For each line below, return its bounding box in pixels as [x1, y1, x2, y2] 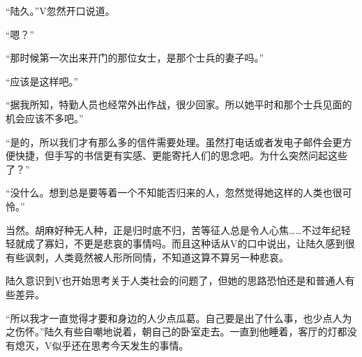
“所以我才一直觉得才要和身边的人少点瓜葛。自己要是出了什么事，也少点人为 [6, 310, 352, 325]
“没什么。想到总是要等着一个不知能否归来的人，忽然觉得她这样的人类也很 [6, 185, 342, 200]
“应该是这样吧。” [6, 73, 79, 88]
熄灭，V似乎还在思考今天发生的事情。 [15, 337, 189, 352]
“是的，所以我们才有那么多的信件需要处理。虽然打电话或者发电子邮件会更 [6, 134, 342, 149]
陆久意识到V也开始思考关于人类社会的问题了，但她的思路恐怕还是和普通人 [6, 273, 345, 288]
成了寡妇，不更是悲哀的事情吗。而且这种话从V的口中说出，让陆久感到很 [24, 236, 355, 251]
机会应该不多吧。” [6, 110, 84, 125]
